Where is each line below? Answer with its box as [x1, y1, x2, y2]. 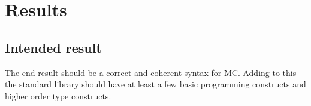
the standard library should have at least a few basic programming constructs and [5, 78, 306, 90]
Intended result [5, 38, 102, 56]
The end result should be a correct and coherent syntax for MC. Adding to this [5, 66, 297, 78]
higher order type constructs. [5, 89, 111, 102]
